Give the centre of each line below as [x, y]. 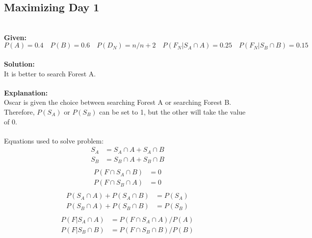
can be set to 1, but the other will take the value [172, 111]
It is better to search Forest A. [50, 73]
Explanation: [26, 92]
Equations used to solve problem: [54, 140]
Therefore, [19, 111]
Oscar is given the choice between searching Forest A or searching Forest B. [118, 102]
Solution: [19, 63]
